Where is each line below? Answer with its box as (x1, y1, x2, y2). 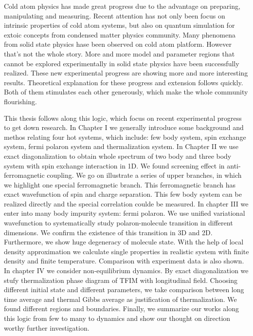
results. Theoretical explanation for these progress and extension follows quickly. (4, 77, 243, 87)
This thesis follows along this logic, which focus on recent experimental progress (4, 112, 242, 123)
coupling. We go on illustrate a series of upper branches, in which (47, 170, 242, 180)
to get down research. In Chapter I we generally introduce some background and (4, 122, 244, 132)
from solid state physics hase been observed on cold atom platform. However (4, 39, 232, 49)
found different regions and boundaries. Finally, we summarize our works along (4, 303, 239, 314)
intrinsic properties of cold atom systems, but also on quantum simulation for (4, 20, 235, 30)
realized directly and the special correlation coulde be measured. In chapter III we (4, 198, 249, 208)
